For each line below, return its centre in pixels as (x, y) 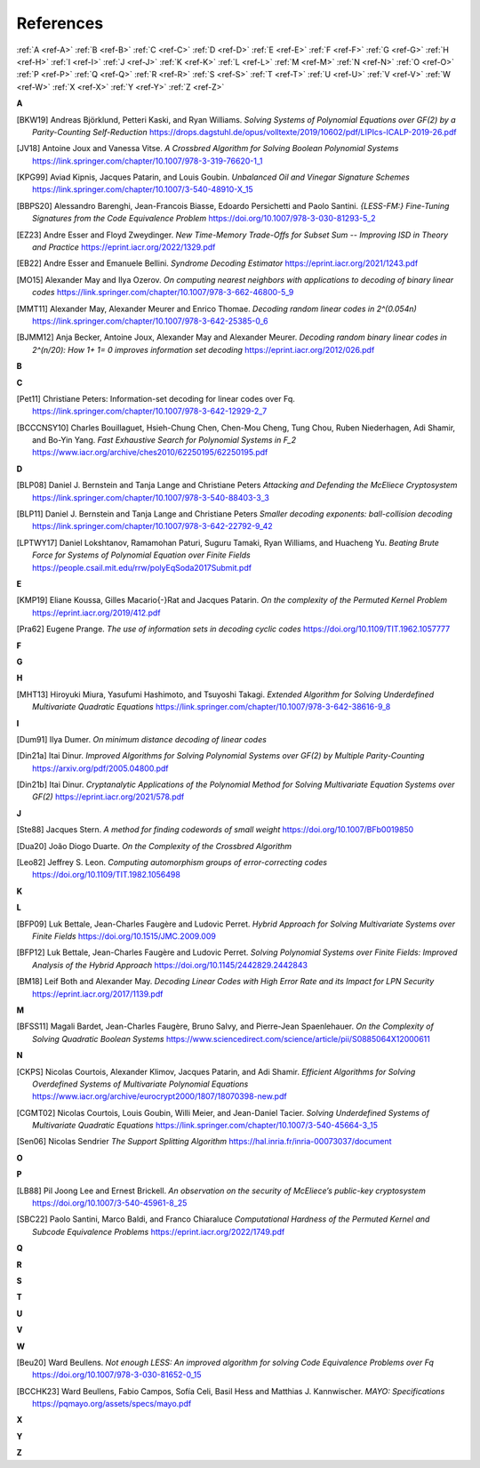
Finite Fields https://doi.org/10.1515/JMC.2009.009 (124, 936)
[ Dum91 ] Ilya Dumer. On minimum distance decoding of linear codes (141, 739)
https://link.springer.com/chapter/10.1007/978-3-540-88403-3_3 (151, 497)
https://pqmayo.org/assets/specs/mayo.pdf (112, 1404)
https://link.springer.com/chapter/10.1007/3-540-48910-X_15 (143, 189)
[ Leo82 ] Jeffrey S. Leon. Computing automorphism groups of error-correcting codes (172, 862)
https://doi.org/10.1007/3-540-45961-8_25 (110, 1203)
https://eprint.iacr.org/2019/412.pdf (96, 613)
